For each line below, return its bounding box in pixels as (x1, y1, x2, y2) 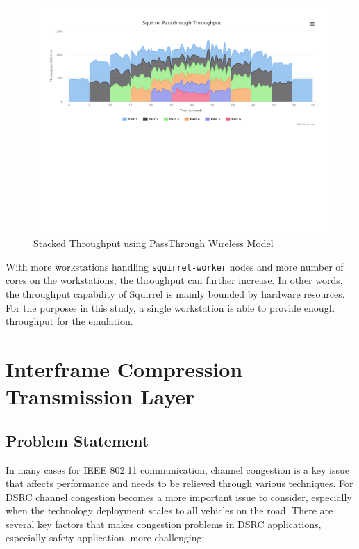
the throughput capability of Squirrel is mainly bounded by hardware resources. (6, 286, 345, 301)
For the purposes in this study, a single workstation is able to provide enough (6, 300, 335, 315)
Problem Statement (6, 429, 149, 451)
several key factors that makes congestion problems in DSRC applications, (6, 516, 322, 531)
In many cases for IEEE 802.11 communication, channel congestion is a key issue (6, 462, 349, 477)
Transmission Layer (6, 382, 195, 411)
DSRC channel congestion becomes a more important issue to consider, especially (6, 489, 352, 504)
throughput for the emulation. (6, 314, 133, 328)
